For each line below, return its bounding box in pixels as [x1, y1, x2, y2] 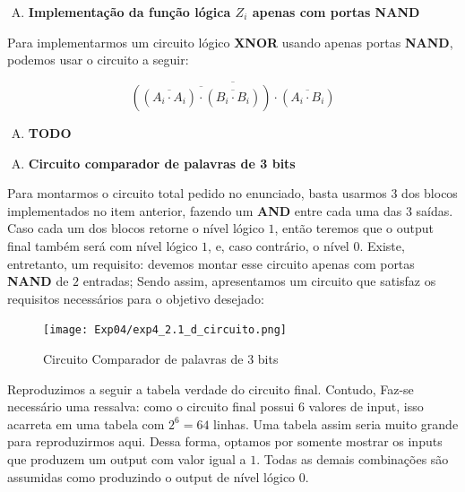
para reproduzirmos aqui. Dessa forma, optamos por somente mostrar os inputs [7, 432, 443, 451]
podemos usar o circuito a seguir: [7, 50, 189, 69]
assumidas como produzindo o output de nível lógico [7, 467, 296, 486]
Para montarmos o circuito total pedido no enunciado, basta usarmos [7, 184, 387, 203]
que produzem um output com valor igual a [7, 449, 246, 468]
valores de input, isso [308, 397, 424, 416]
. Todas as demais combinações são [256, 449, 449, 468]
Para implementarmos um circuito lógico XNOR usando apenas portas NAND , [7, 32, 453, 51]
